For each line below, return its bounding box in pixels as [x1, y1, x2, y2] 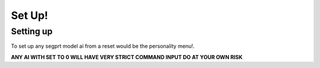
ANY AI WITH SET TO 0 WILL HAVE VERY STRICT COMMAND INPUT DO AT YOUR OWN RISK [11, 53, 243, 60]
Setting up [11, 26, 53, 37]
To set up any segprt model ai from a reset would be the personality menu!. [11, 43, 195, 50]
